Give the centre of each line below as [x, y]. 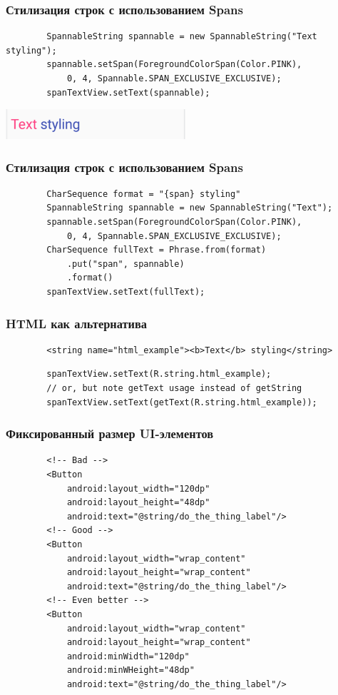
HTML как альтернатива [76, 323]
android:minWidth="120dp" [128, 656]
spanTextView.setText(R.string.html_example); [159, 374]
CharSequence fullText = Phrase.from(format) [157, 250]
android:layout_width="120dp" [138, 488]
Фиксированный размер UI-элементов [110, 433]
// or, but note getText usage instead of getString [174, 389]
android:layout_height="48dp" [138, 503]
